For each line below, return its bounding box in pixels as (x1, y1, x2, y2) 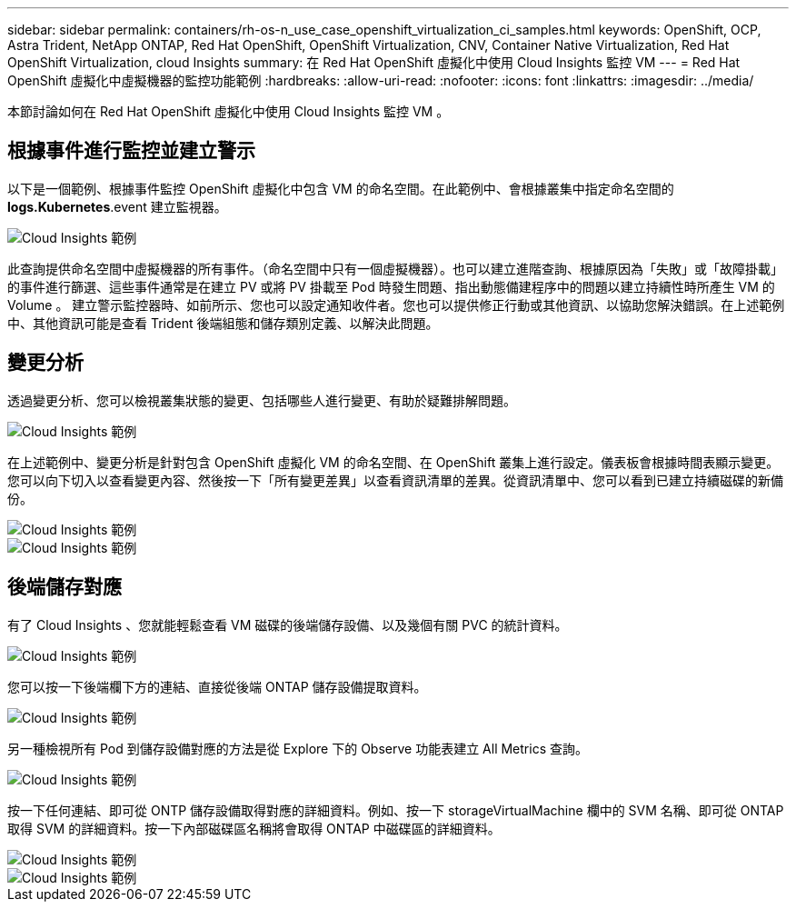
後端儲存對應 (7, 575, 122, 599)
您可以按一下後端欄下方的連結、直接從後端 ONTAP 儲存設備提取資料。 (7, 678, 427, 694)
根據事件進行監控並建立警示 (7, 139, 255, 163)
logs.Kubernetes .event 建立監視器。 (7, 198, 227, 215)
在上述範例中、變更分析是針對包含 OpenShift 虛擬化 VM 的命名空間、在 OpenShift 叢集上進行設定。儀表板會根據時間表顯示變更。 (7, 454, 780, 470)
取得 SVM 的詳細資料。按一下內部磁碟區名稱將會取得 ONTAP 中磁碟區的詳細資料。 (7, 820, 501, 836)
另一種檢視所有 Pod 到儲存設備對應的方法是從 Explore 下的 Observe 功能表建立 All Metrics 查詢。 (7, 740, 588, 756)
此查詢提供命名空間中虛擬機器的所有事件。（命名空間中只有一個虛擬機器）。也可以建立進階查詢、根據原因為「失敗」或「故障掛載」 (7, 260, 783, 276)
